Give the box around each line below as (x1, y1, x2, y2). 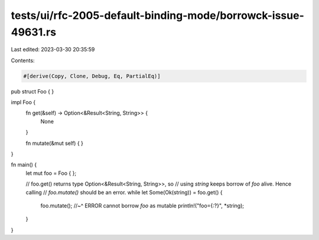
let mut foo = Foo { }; (25, 169, 77, 177)
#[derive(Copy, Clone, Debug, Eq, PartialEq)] (23, 73, 161, 79)
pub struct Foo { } (11, 87, 54, 95)
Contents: (11, 57, 35, 64)
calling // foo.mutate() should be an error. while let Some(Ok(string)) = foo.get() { (25, 189, 223, 196)
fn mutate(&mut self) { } (25, 140, 84, 147)
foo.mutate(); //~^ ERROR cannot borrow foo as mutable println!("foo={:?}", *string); (40, 202, 245, 209)
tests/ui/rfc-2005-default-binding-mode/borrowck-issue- (11, 9, 304, 22)
